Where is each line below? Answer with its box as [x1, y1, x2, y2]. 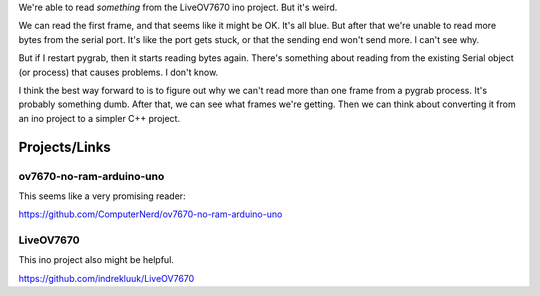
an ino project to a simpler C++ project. [18, 112, 180, 124]
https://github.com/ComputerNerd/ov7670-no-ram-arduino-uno [18, 208, 283, 220]
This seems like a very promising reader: [18, 190, 186, 202]
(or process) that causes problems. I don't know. [18, 66, 219, 78]
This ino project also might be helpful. [18, 254, 175, 266]
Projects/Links [18, 138, 112, 155]
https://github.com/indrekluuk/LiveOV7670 [18, 272, 195, 284]
